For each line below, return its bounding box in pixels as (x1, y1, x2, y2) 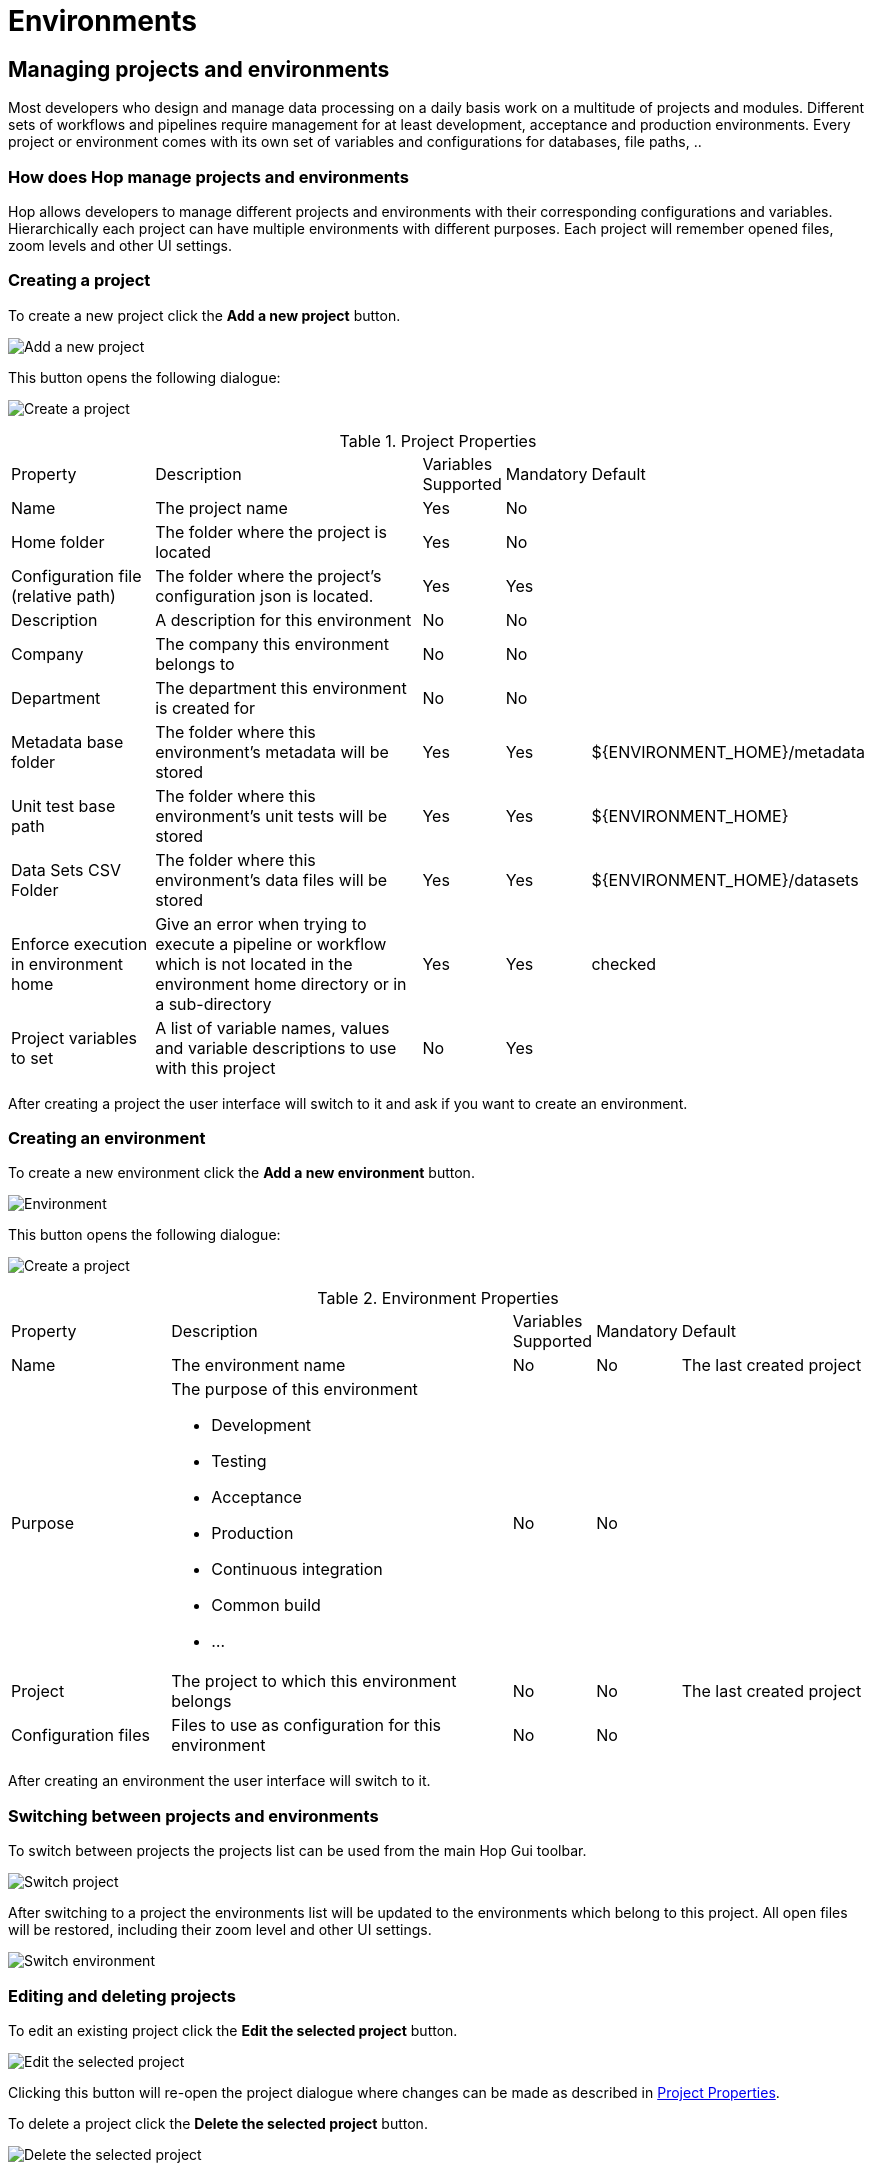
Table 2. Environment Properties (317, 1288, 559, 1309)
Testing (211, 1451, 267, 1472)
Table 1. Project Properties (339, 430, 537, 451)
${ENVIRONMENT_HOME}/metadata (591, 741, 865, 762)
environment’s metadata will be (155, 741, 389, 762)
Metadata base (11, 731, 124, 752)
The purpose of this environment (171, 1379, 418, 1400)
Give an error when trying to (155, 913, 367, 934)
